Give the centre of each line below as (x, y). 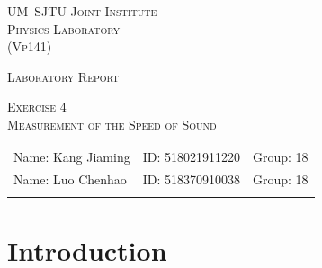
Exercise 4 (37, 107)
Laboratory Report (63, 76)
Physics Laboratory (64, 28)
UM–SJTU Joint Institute (82, 11)
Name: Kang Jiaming (72, 157)
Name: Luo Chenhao (70, 179)
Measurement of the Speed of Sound (112, 124)
